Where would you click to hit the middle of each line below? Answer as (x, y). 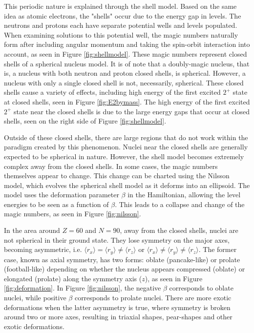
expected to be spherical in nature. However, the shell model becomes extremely (124, 156)
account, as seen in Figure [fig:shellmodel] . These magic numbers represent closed (126, 53)
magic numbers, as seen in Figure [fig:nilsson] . (73, 214)
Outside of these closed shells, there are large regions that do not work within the (126, 137)
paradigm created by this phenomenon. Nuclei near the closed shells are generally (126, 147)
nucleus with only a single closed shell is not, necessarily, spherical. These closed (124, 82)
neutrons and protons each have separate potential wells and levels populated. (121, 25)
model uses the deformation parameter (62, 195)
